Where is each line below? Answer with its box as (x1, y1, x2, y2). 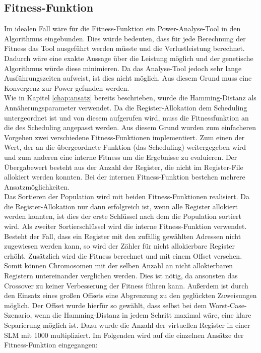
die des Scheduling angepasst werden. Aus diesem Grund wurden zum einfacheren (4, 122, 256, 133)
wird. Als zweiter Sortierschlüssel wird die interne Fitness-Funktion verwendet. (4, 221, 247, 231)
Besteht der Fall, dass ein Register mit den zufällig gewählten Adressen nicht (4, 230, 241, 241)
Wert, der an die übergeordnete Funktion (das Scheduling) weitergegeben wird (4, 142, 246, 152)
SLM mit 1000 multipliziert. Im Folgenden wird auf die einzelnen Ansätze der (4, 329, 244, 340)
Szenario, (4, 310, 32, 320)
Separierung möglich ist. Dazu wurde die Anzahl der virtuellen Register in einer (4, 320, 250, 330)
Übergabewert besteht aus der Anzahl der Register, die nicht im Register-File (4, 161, 243, 172)
